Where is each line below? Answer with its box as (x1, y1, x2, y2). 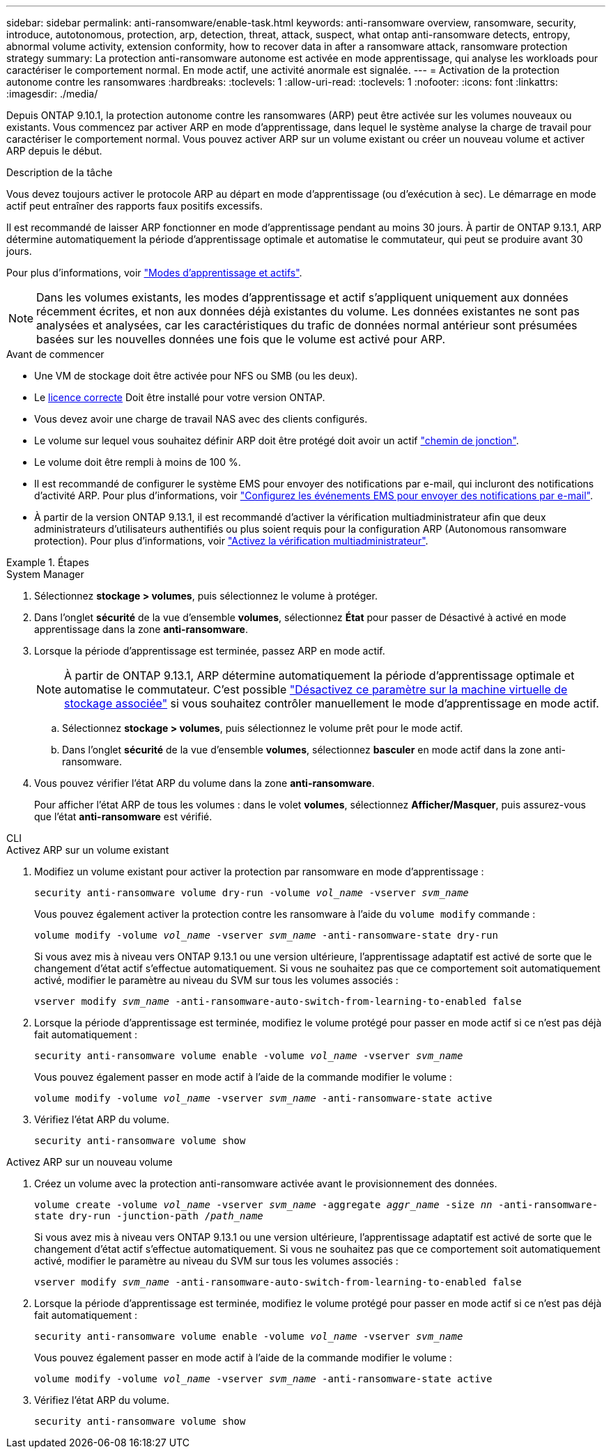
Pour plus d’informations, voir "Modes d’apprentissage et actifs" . (6, 267, 302, 279)
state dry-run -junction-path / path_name (34, 1210, 263, 1221)
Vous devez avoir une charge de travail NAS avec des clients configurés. (34, 413, 368, 425)
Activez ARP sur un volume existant (6, 844, 169, 856)
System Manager (6, 568, 84, 580)
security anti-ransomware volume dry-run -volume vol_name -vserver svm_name (34, 887, 469, 898)
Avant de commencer (6, 348, 105, 360)
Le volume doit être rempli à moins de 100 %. (34, 456, 241, 468)
